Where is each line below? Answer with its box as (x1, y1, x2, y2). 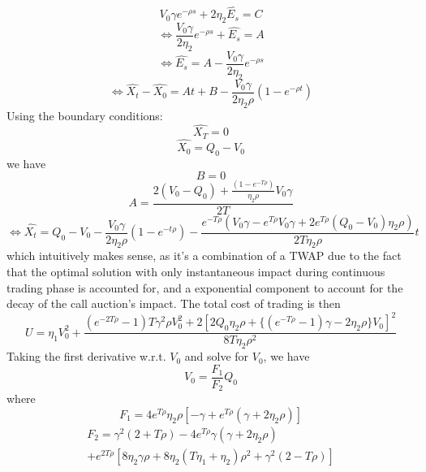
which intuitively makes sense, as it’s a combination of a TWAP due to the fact (6, 247, 402, 264)
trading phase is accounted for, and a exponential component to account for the (6, 279, 403, 296)
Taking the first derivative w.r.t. (6, 348, 166, 365)
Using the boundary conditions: (6, 106, 163, 123)
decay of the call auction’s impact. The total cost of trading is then (6, 295, 341, 312)
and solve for (184, 348, 249, 365)
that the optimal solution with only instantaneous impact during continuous (6, 263, 385, 280)
